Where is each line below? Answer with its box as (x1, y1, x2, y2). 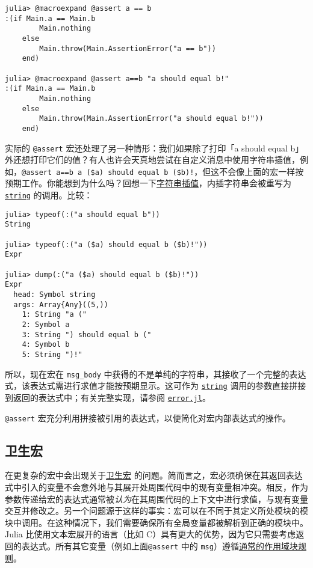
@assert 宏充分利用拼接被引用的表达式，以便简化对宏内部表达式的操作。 (5, 411, 291, 424)
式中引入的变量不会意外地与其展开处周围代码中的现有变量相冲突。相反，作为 (5, 480, 308, 493)
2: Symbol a (22, 320, 70, 329)
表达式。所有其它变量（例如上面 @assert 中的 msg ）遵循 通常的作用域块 (21, 539, 298, 552)
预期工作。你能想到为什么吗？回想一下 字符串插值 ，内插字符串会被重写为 (5, 177, 291, 189)
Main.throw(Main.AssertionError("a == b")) (39, 44, 216, 53)
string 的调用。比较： (5, 189, 93, 201)
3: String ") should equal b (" (22, 330, 152, 339)
